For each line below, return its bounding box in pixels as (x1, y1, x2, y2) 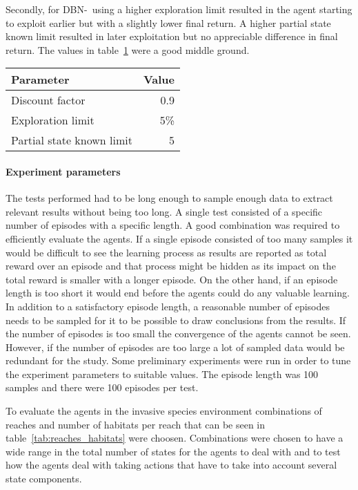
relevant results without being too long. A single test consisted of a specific (6, 204, 323, 218)
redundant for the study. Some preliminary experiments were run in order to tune (6, 353, 351, 368)
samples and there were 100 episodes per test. (6, 380, 199, 395)
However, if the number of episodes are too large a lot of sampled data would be (6, 339, 345, 354)
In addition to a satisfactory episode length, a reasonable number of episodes (6, 299, 330, 313)
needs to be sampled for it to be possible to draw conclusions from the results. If (6, 312, 346, 327)
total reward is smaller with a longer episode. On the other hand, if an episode (6, 272, 338, 286)
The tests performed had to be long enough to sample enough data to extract (6, 191, 333, 205)
